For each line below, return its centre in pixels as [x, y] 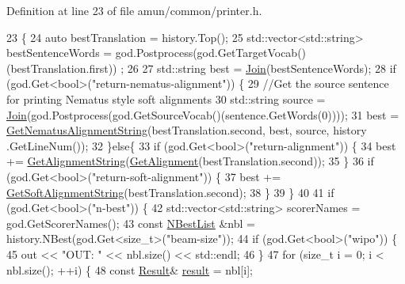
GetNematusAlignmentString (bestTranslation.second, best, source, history [187, 130]
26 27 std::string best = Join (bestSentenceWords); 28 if [262, 68]
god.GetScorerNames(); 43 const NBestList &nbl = [131, 223]
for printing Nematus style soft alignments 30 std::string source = [166, 98]
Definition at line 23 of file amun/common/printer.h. [134, 10]
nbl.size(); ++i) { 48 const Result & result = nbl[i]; [130, 269]
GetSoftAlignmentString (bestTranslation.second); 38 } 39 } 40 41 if [170, 192]
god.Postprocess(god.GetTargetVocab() [211, 53]
